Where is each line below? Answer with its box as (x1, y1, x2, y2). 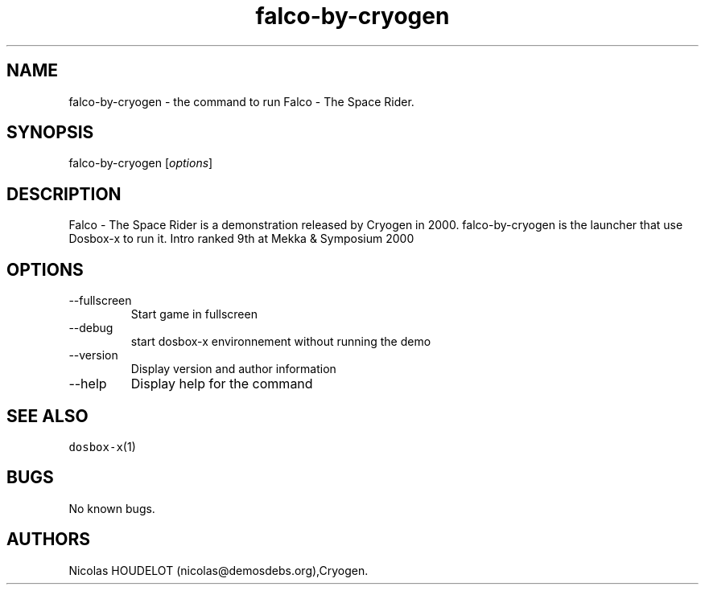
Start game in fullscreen (130, 307, 258, 322)
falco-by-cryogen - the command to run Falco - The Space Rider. (68, 94, 414, 109)
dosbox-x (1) (68, 439, 136, 454)
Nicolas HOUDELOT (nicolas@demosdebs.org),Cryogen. (68, 563, 369, 577)
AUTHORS (6, 529, 91, 550)
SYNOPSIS (6, 122, 94, 143)
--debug (68, 321, 113, 335)
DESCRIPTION (6, 183, 122, 204)
